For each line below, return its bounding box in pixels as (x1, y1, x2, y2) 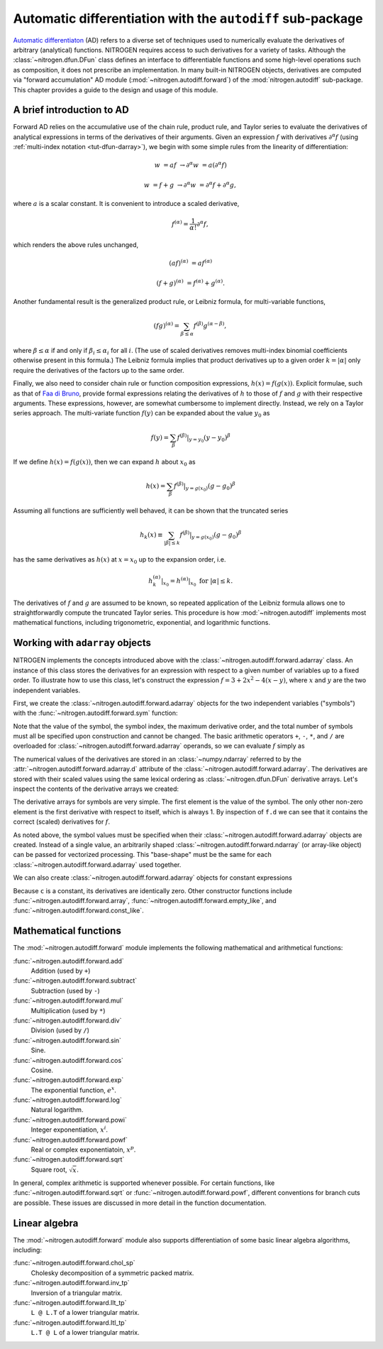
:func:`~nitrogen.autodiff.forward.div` (13, 1016, 122, 1025)
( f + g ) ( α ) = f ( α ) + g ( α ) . (156, 278, 226, 287)
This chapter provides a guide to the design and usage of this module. (13, 85, 218, 94)
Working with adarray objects (13, 637, 152, 649)
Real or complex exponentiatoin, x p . (30, 1145, 136, 1154)
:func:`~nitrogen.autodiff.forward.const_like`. (13, 906, 145, 915)
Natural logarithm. (30, 1105, 84, 1114)
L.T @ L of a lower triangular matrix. (30, 1328, 140, 1337)
